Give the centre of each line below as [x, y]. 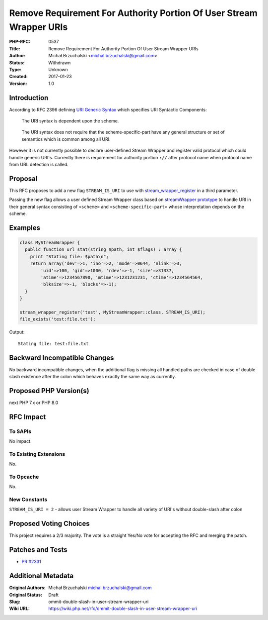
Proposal [23, 178]
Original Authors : [27, 588]
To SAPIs [20, 431]
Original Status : [26, 595]
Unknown [58, 69]
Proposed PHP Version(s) [49, 391]
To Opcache [24, 477]
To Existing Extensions [37, 454]
